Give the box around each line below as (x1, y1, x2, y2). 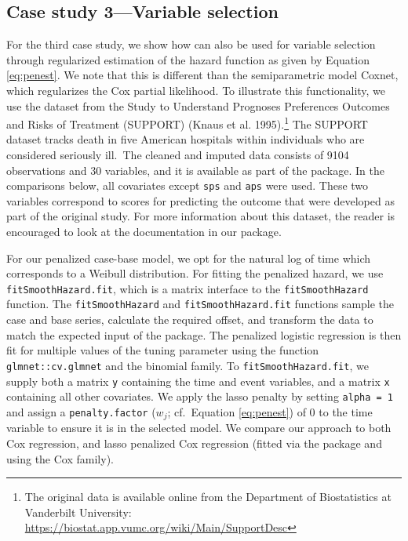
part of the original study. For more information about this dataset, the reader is (6, 208, 395, 224)
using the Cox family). (6, 450, 114, 467)
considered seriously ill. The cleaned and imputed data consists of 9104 (6, 147, 349, 163)
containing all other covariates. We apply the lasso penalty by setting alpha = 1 (6, 388, 393, 405)
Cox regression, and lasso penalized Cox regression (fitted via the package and (6, 434, 382, 451)
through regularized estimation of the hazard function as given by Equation (6, 51, 370, 67)
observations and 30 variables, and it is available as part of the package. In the (6, 162, 384, 178)
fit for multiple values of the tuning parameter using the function (6, 342, 319, 358)
